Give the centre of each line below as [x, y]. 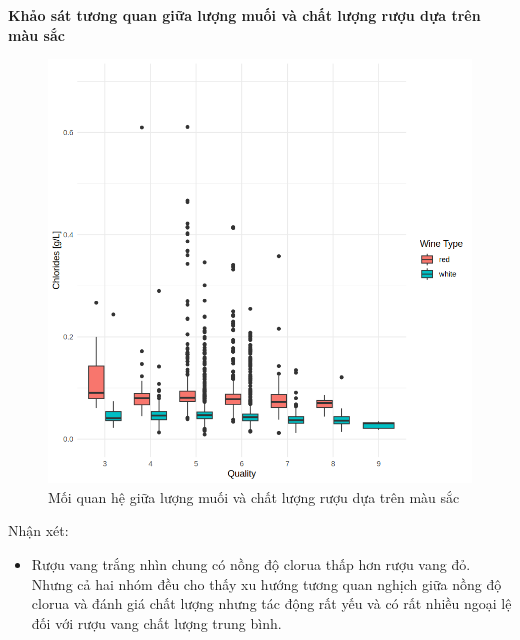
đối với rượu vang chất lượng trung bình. [156, 622]
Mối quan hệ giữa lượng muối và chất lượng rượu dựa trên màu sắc [254, 496]
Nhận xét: [38, 530]
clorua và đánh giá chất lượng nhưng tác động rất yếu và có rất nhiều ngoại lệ [271, 603]
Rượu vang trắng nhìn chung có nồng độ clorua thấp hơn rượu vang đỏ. [251, 563]
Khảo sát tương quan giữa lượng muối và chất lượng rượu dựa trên [244, 15]
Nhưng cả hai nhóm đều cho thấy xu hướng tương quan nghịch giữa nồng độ [266, 583]
